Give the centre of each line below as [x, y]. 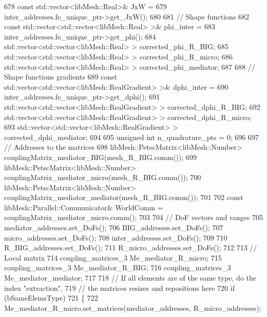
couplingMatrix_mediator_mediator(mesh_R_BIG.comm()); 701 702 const [124, 197]
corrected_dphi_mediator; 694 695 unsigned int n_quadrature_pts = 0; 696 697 [131, 137]
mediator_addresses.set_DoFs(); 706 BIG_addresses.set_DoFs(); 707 [114, 227]
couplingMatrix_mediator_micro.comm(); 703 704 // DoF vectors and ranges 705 [133, 217]
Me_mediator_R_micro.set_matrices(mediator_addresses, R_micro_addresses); [133, 308]
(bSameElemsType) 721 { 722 [51, 298]
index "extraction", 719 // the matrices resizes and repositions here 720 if [119, 288]
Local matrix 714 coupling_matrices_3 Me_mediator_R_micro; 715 [113, 257]
